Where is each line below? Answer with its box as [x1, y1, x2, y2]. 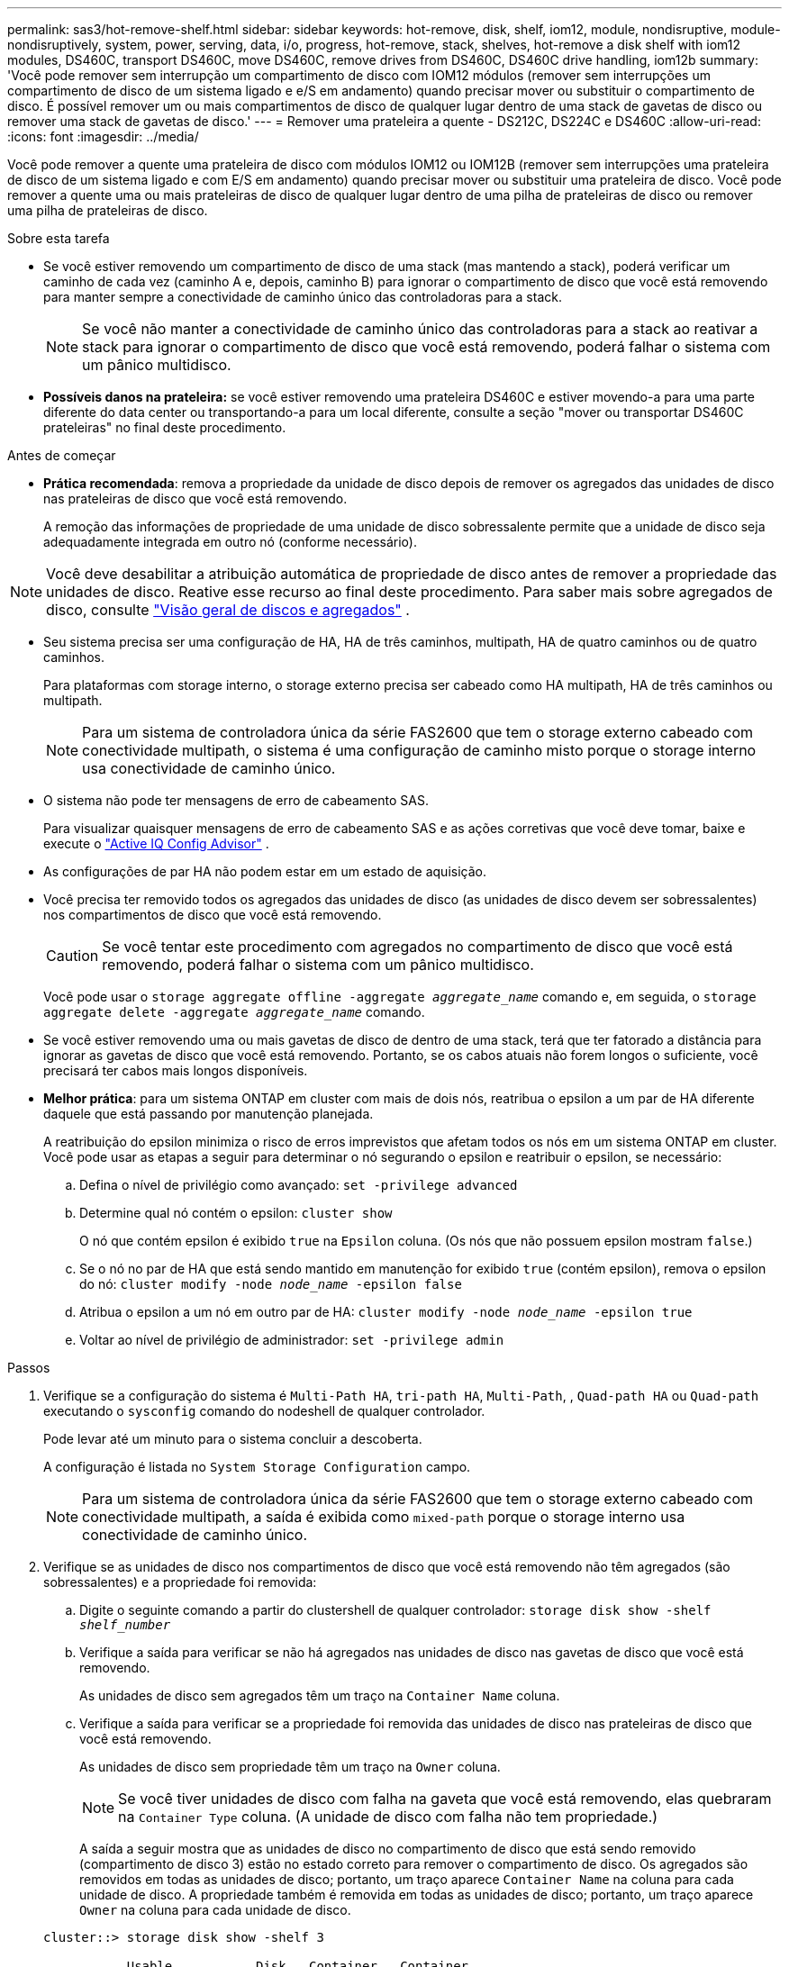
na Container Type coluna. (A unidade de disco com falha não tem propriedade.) [118, 1808, 658, 1826]
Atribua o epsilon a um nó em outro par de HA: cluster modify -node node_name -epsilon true [79, 1304, 693, 1319]
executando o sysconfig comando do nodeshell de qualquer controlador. [43, 1403, 485, 1419]
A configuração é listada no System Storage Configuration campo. [43, 1459, 471, 1474]
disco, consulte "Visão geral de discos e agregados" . [46, 601, 410, 619]
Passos [7, 1360, 50, 1375]
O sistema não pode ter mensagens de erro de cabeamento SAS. [43, 793, 429, 808]
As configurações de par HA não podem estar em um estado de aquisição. [43, 864, 486, 879]
